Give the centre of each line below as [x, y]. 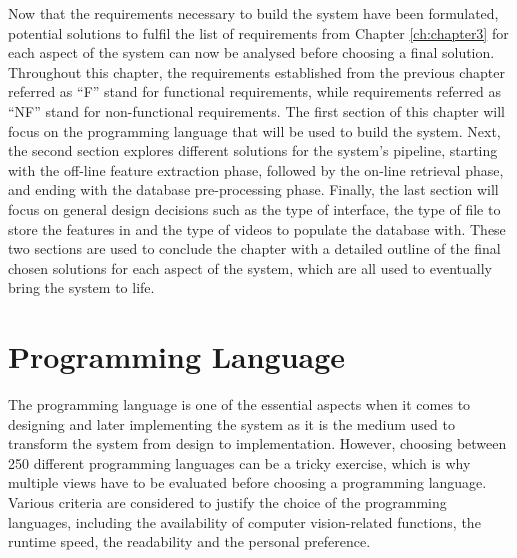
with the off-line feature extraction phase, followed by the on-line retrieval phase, [256, 169]
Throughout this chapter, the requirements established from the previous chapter [256, 71]
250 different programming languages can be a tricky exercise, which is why [239, 462]
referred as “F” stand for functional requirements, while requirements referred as [254, 91]
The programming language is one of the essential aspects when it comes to [239, 404]
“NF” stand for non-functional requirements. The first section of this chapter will [257, 110]
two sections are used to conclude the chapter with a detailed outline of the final [254, 248]
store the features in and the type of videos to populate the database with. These [257, 228]
